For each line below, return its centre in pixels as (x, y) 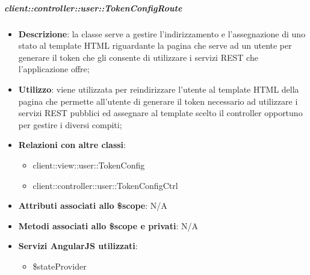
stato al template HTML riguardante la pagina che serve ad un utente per (155, 45)
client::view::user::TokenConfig (89, 165)
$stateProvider (60, 266)
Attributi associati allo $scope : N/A (93, 205)
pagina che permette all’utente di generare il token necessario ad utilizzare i (158, 101)
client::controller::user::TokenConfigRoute (93, 8)
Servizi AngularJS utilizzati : (78, 246)
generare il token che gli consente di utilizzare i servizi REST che (138, 57)
